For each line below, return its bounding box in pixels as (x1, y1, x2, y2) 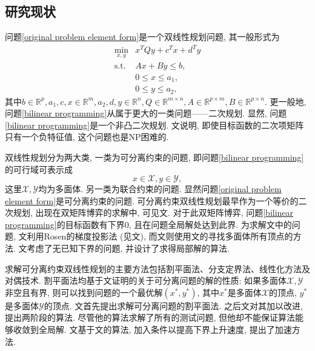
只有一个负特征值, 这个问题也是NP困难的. (5, 130, 169, 143)
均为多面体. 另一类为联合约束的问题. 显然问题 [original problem (38, 182, 282, 195)
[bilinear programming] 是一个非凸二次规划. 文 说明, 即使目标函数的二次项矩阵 (5, 118, 304, 131)
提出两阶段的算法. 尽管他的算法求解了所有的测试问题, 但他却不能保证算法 (5, 311, 296, 324)
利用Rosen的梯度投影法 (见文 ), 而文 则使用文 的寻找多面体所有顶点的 (27, 230, 293, 242)
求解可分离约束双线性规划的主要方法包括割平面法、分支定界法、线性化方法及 (5, 262, 310, 275)
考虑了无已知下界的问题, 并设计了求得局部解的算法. (27, 242, 230, 255)
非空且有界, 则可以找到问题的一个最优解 (5, 286, 163, 298)
